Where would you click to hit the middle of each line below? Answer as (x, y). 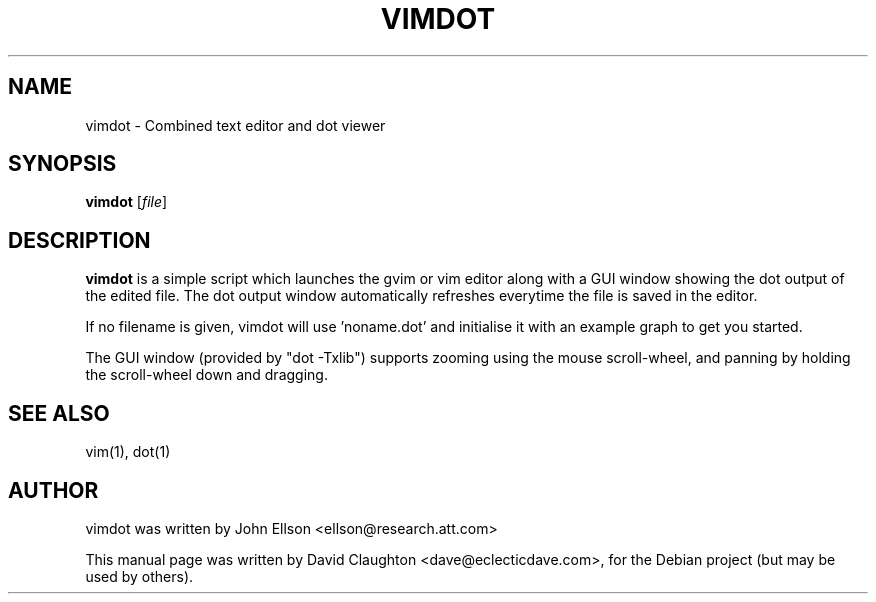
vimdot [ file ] (126, 202)
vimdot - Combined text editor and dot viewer (235, 125)
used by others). (139, 576)
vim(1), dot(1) (128, 452)
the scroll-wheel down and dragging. (206, 375)
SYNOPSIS (62, 164)
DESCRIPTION (79, 240)
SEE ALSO (59, 413)
